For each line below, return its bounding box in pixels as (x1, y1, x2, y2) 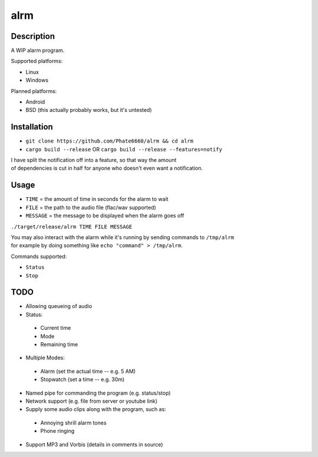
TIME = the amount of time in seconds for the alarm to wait (25, 196, 169, 203)
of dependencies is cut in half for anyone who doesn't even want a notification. (11, 165, 203, 172)
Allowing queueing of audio (25, 303, 92, 310)
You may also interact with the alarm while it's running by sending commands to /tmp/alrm (11, 233, 234, 241)
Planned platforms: (11, 87, 57, 94)
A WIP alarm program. (11, 47, 65, 54)
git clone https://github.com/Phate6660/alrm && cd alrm (25, 138, 194, 144)
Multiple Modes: (25, 354, 65, 362)
